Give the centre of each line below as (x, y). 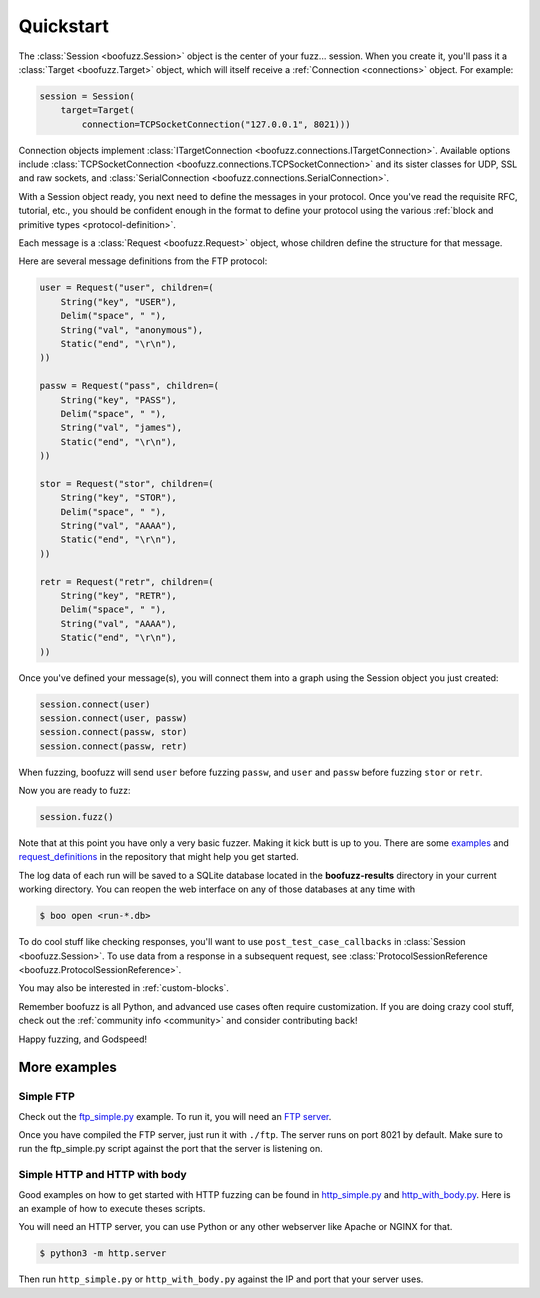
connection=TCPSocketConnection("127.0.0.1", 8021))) (216, 124)
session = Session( (87, 96)
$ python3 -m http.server (103, 1253)
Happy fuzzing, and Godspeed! (83, 1039)
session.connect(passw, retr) (113, 746)
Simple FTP (46, 1097)
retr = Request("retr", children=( (126, 581)
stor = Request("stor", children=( (126, 483)
